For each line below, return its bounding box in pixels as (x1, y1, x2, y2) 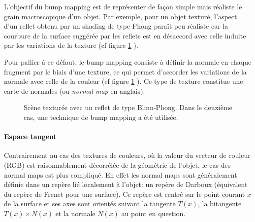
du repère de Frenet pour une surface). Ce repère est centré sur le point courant (4, 188, 245, 199)
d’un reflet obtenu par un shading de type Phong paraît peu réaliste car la (4, 21, 228, 31)
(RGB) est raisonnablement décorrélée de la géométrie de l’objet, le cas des (4, 159, 231, 170)
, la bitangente (197, 198, 242, 209)
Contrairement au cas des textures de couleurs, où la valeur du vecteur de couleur (4, 150, 251, 160)
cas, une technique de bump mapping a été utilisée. (24, 111, 178, 122)
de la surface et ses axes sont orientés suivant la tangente (4, 198, 176, 209)
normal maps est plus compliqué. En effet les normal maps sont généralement (4, 169, 237, 180)
